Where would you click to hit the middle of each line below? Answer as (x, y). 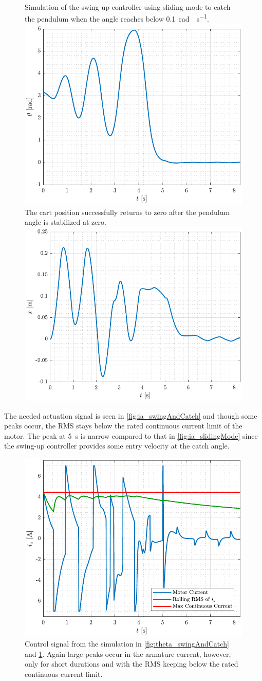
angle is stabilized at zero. (65, 222)
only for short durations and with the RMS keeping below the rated (132, 664)
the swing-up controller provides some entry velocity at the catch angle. (117, 446)
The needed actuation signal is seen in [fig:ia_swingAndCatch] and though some (131, 415)
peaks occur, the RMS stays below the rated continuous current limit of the (123, 426)
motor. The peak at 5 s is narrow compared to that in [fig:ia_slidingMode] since (131, 435)
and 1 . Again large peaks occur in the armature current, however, (128, 653)
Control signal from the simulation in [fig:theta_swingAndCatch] (127, 644)
